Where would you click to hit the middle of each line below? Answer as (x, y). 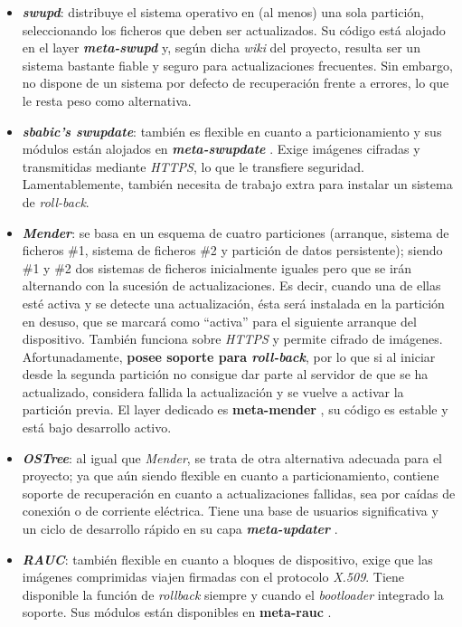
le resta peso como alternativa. (107, 100)
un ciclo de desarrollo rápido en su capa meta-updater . (180, 529)
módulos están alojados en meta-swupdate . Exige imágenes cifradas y (221, 149)
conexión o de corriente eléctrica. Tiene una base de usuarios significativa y (230, 511)
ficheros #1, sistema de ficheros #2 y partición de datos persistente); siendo (232, 250)
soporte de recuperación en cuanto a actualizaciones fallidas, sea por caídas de (239, 493)
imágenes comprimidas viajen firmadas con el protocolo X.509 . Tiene (213, 577)
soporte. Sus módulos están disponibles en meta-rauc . (177, 612)
